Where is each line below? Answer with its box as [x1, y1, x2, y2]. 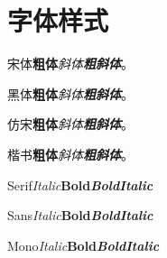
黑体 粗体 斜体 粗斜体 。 [7, 84, 134, 103]
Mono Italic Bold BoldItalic [7, 235, 160, 254]
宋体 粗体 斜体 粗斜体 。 [7, 54, 134, 73]
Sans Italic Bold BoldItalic [7, 206, 153, 225]
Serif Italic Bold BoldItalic [7, 175, 153, 194]
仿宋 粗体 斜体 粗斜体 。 [7, 115, 134, 134]
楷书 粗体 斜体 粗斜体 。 [7, 144, 134, 163]
